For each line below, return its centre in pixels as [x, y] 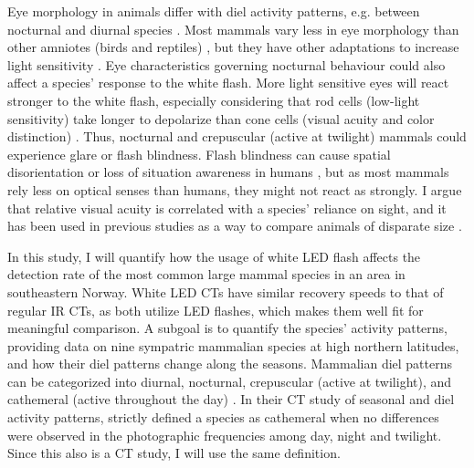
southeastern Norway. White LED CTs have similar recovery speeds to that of [226, 291]
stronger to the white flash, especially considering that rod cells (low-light [214, 100]
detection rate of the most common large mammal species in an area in [206, 274]
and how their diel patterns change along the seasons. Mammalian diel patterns [230, 364]
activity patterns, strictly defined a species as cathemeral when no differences [223, 417]
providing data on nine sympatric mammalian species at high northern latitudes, [233, 345]
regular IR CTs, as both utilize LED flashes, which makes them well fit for [216, 310]
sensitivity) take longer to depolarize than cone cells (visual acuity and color [221, 118]
